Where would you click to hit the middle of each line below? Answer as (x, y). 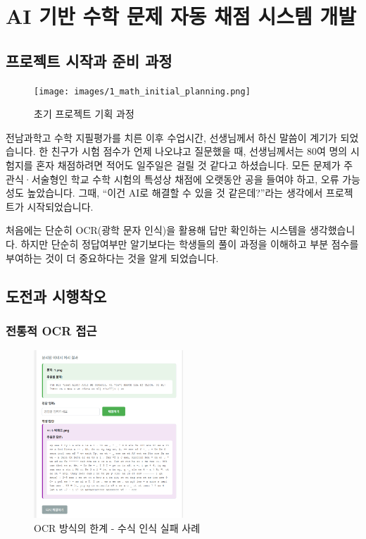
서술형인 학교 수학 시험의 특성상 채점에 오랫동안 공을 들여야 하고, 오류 (185, 179)
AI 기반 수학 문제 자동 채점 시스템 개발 (181, 16)
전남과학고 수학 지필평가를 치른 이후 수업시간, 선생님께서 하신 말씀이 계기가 (171, 137)
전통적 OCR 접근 (51, 330)
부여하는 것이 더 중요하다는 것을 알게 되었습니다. (112, 258)
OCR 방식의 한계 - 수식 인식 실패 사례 (117, 527)
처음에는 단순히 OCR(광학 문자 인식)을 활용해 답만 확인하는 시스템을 (156, 230)
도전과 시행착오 (56, 296)
